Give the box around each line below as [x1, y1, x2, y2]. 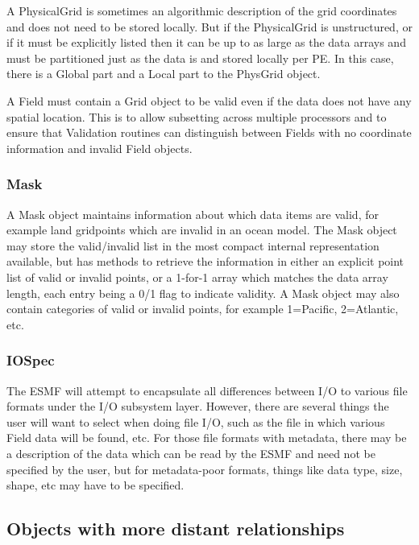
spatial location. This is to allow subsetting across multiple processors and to [6, 108, 387, 125]
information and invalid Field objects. [6, 139, 193, 156]
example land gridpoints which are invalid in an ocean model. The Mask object [6, 221, 397, 238]
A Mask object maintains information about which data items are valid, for [6, 205, 379, 222]
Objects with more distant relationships [6, 516, 345, 541]
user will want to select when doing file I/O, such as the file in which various [6, 413, 385, 430]
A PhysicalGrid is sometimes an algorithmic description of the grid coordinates [6, 2, 397, 19]
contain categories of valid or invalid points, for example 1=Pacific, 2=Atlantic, [6, 300, 399, 317]
